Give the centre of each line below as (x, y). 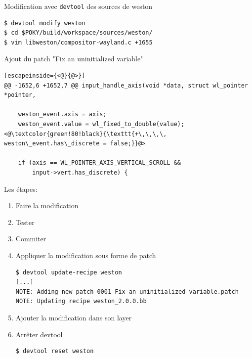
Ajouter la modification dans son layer (74, 317)
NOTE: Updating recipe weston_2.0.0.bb (81, 301)
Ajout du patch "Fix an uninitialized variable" (74, 59)
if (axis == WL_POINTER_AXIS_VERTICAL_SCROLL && (99, 163)
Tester (25, 222)
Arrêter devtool (39, 334)
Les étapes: (21, 189)
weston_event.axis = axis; (62, 114)
